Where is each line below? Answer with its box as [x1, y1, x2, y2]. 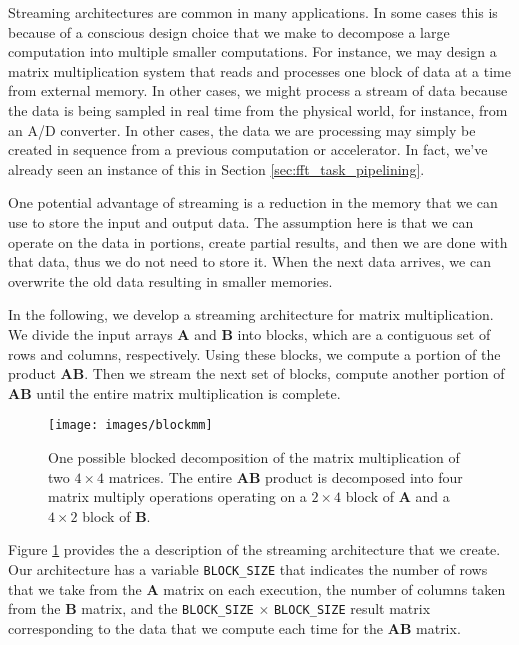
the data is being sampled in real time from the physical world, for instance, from [8, 99, 508, 120]
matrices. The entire [108, 466, 233, 487]
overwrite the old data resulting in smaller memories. [8, 270, 333, 291]
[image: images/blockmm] [48, 418, 213, 433]
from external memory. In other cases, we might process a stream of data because [8, 80, 508, 101]
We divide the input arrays [8, 323, 173, 344]
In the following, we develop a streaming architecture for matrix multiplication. [8, 304, 494, 325]
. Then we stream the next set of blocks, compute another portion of [84, 363, 505, 384]
